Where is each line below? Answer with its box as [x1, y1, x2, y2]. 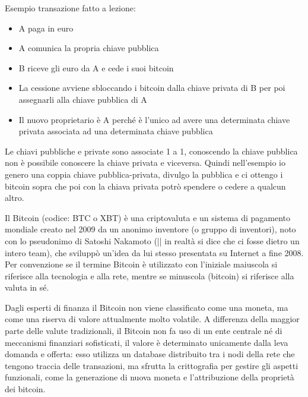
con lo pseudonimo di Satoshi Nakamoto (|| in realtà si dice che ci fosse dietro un [5, 234, 300, 247]
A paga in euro [18, 21, 74, 34]
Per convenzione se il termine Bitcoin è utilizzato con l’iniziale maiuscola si [5, 258, 278, 270]
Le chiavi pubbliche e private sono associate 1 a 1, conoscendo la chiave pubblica [5, 144, 298, 157]
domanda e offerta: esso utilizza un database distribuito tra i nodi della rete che [5, 348, 295, 360]
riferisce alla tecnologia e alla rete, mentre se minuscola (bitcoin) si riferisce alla [5, 269, 294, 282]
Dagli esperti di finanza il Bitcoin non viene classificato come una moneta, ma [5, 301, 288, 313]
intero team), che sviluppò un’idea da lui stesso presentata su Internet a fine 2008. [5, 246, 304, 259]
